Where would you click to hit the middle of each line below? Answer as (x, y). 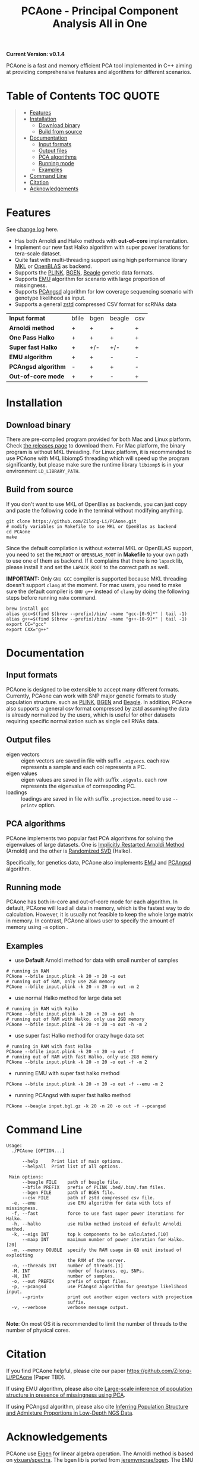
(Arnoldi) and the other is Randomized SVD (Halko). (69, 851)
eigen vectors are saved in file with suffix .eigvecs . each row (96, 760)
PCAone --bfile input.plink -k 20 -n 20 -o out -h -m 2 (77, 1024)
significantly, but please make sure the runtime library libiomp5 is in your (95, 465)
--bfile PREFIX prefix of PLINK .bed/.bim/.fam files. (94, 1188)
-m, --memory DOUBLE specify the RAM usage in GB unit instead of (97, 1250)
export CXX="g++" (28, 629)
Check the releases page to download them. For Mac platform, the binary (96, 446)
